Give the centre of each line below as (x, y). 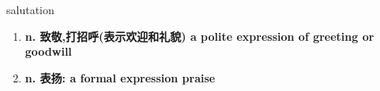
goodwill (48, 51)
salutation (30, 9)
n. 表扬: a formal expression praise (120, 77)
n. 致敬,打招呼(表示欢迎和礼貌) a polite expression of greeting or (199, 36)
